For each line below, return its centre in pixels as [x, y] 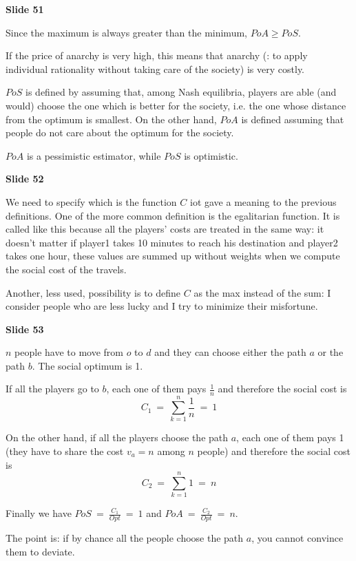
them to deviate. [40, 551]
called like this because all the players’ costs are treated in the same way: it [165, 229]
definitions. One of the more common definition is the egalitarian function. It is [173, 215]
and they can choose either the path [230, 352]
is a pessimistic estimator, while [94, 155]
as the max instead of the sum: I [262, 292]
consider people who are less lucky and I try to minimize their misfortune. [162, 306]
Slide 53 [25, 329]
